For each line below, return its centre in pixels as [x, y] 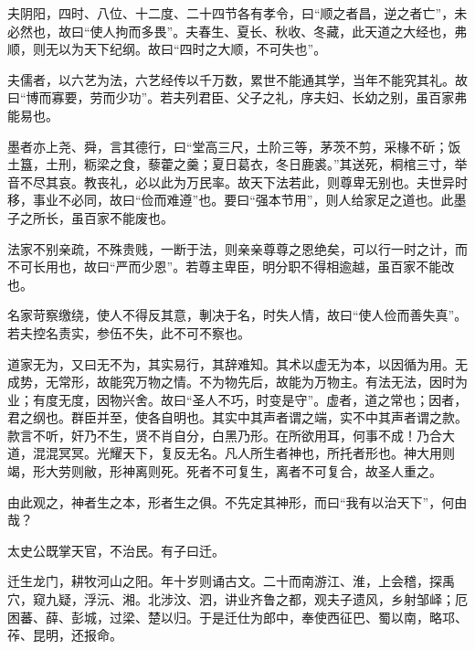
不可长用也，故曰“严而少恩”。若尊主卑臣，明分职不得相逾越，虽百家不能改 [231, 266]
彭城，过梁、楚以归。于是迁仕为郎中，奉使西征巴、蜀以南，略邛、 [269, 617]
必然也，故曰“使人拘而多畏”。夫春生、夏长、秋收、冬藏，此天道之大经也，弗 [237, 31]
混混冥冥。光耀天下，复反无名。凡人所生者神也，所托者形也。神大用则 [243, 453]
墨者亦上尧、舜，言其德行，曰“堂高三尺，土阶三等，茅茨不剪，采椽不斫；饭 [234, 146]
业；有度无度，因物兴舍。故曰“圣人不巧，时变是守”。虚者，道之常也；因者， [237, 399]
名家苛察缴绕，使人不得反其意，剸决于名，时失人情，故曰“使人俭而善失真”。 [237, 315]
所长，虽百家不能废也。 [103, 217]
